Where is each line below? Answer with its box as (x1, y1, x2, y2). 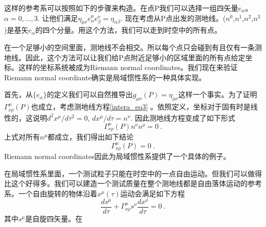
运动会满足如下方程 (120, 188, 185, 199)
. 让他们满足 (37, 12, 78, 23)
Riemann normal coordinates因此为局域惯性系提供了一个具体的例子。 (4, 151, 231, 162)
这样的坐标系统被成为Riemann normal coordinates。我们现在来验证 (18, 62, 238, 73)
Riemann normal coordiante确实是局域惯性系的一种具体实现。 (4, 72, 206, 82)
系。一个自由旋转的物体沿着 (4, 188, 97, 199)
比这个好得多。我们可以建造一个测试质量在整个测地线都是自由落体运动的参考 (4, 178, 262, 189)
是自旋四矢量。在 (25, 213, 83, 223)
